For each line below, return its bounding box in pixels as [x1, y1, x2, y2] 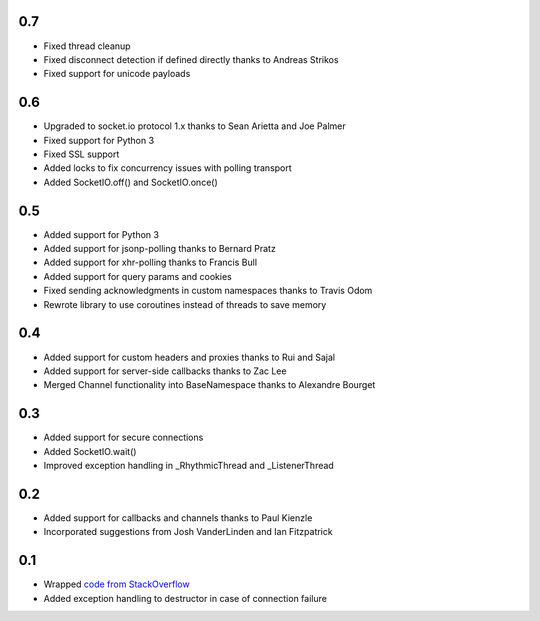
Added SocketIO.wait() [43, 445, 137, 457]
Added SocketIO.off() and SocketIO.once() [43, 176, 219, 188]
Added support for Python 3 [43, 228, 160, 240]
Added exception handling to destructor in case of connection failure [43, 592, 327, 604]
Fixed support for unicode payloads [43, 68, 191, 80]
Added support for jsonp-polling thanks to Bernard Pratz [43, 243, 277, 255]
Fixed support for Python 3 [43, 134, 155, 146]
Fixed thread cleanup [43, 40, 131, 52]
